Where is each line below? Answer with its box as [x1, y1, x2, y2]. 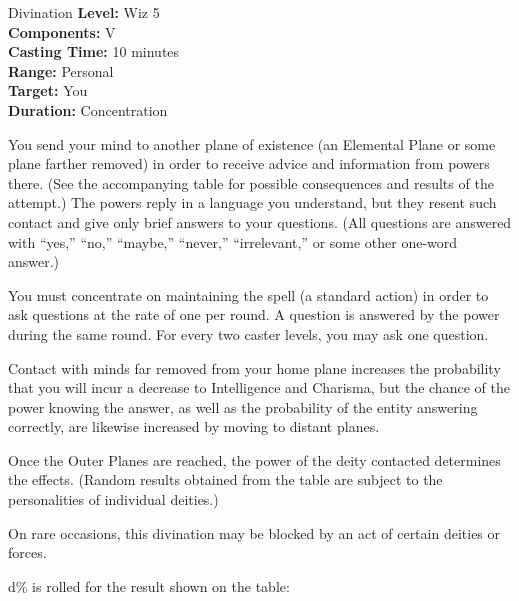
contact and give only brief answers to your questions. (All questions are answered [8, 211, 512, 232]
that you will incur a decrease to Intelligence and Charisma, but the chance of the [8, 377, 510, 398]
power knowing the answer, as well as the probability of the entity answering [8, 396, 478, 417]
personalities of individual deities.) [8, 489, 219, 510]
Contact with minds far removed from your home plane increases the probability [8, 357, 501, 378]
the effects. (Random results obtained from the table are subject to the [8, 469, 443, 490]
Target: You [8, 80, 88, 101]
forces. [8, 542, 47, 563]
